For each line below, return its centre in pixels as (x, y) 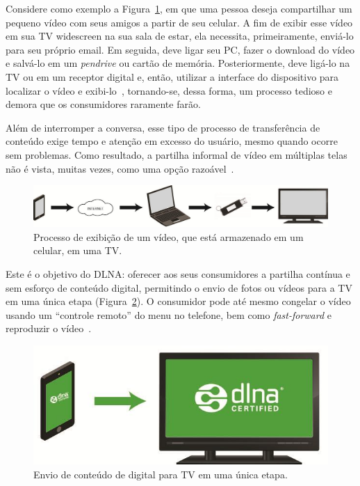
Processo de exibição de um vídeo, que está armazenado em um (169, 236)
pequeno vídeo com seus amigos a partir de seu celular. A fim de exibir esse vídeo (179, 22)
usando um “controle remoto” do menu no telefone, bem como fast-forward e (169, 314)
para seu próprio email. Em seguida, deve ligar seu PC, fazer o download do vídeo (180, 49)
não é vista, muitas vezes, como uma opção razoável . (120, 168)
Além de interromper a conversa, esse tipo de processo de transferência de (163, 127)
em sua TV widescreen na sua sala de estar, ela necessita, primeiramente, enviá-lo (180, 36)
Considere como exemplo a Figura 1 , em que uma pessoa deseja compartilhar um (179, 8)
